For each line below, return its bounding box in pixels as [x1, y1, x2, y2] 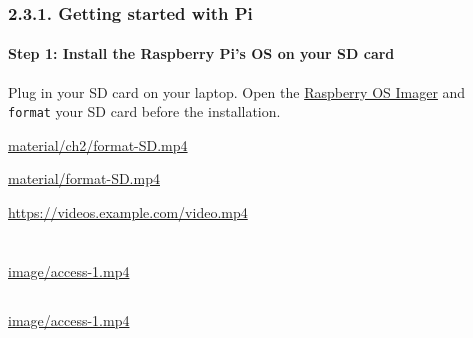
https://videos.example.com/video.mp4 [8, 202, 248, 223]
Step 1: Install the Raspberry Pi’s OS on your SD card [8, 43, 395, 64]
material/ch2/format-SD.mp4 [8, 134, 188, 155]
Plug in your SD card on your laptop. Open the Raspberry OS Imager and [8, 81, 466, 102]
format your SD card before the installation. [8, 101, 281, 122]
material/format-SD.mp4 [8, 168, 160, 189]
